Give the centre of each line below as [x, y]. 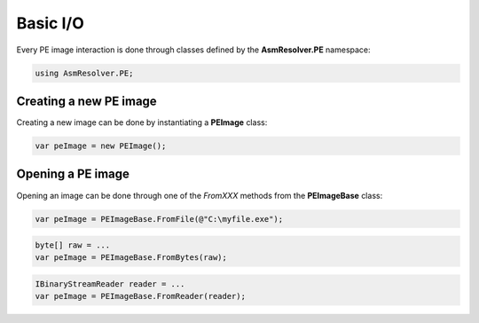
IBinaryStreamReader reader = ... [110, 284]
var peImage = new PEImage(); [101, 146]
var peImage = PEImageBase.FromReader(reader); [140, 296]
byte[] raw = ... [73, 245]
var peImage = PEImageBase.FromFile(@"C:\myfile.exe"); [159, 219]
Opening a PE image [73, 174]
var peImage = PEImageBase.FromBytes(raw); [131, 258]
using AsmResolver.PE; [84, 73]
